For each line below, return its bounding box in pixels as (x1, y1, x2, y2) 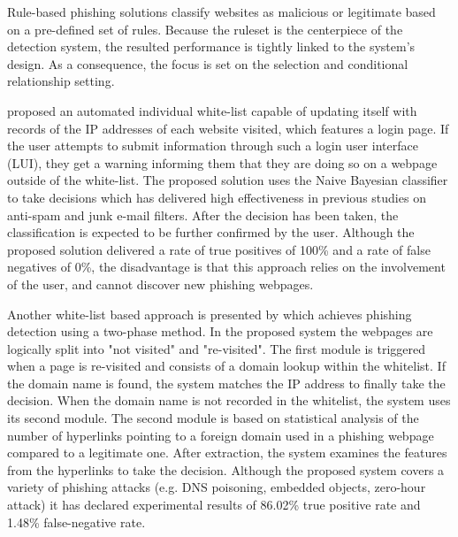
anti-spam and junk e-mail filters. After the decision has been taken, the (7, 205, 399, 224)
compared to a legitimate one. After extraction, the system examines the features (7, 443, 447, 462)
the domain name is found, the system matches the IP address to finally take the (7, 373, 446, 392)
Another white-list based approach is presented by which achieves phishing (7, 304, 412, 323)
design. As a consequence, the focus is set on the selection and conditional (7, 54, 408, 73)
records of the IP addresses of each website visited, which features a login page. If (7, 119, 449, 137)
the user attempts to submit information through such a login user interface (7, 136, 418, 155)
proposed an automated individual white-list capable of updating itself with (7, 101, 417, 119)
